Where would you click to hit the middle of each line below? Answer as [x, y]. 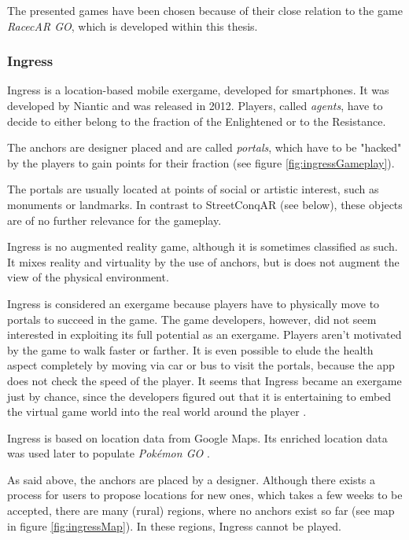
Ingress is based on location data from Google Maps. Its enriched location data [197, 437]
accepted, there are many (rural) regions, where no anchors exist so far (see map [201, 511]
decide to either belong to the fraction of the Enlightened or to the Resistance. [197, 121]
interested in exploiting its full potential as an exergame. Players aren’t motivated [204, 334]
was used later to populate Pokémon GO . [109, 453]
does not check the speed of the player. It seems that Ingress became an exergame [204, 380]
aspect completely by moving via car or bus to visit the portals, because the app [201, 365]
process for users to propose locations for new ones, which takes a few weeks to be [205, 495]
